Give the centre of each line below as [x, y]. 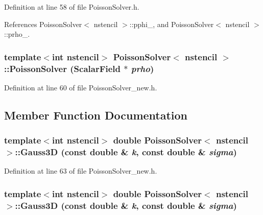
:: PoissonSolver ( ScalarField [63, 68]
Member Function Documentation [96, 115]
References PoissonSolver [43, 24]
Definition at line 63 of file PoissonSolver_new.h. [81, 171]
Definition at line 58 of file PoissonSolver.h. [72, 7]
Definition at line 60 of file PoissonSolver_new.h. [81, 87]
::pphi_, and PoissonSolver [172, 24]
